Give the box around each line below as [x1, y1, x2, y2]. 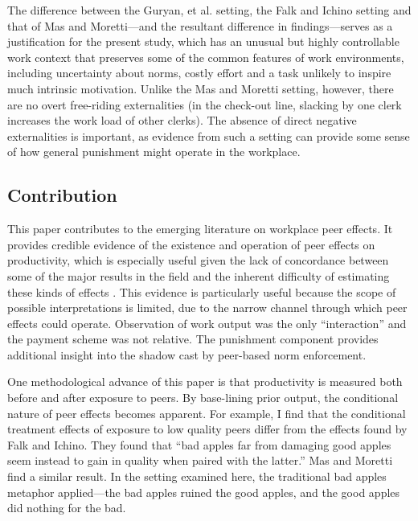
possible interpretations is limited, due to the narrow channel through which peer [7, 299, 408, 316]
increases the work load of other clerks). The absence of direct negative [7, 112, 357, 129]
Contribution [7, 183, 117, 207]
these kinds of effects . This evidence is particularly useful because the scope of [7, 283, 396, 300]
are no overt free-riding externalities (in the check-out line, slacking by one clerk [7, 96, 402, 113]
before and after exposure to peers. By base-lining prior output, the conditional [7, 389, 399, 406]
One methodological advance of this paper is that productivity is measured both [7, 373, 403, 390]
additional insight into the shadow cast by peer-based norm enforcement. [7, 346, 367, 363]
